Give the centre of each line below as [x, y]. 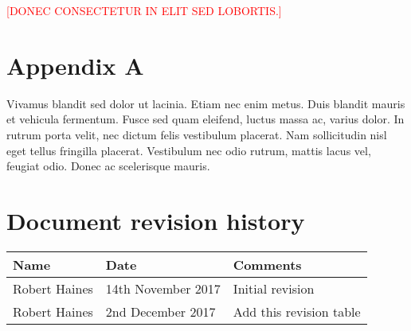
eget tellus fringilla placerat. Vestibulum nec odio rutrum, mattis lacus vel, [189, 150]
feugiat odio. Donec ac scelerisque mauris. [108, 166]
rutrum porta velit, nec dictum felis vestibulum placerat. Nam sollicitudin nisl [197, 134]
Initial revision [274, 288]
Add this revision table [297, 311]
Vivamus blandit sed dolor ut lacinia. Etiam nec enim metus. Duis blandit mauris [206, 103]
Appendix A [75, 65]
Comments [267, 264]
